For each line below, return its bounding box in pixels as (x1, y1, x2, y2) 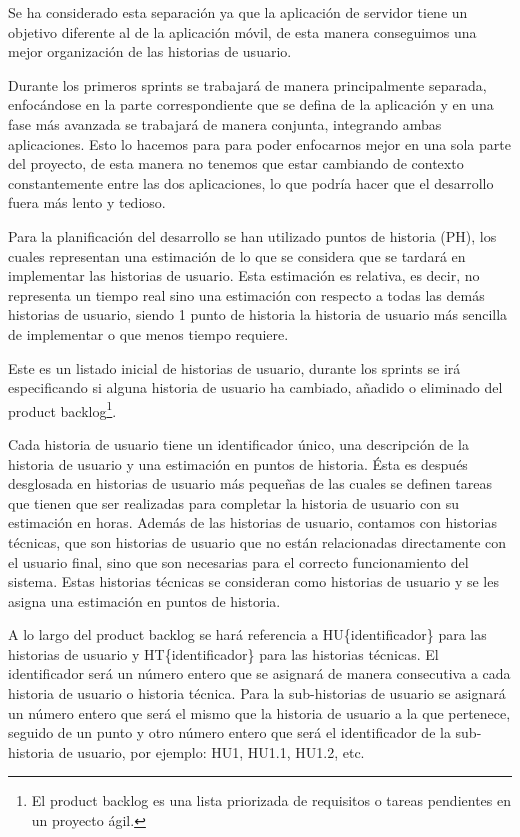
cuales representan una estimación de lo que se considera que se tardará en (8, 245, 466, 266)
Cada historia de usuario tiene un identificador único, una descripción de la (8, 433, 469, 454)
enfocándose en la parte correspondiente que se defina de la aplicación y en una (8, 94, 494, 115)
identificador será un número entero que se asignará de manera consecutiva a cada (8, 663, 511, 684)
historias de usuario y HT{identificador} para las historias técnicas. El (8, 643, 439, 664)
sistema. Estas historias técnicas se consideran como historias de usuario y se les (8, 571, 499, 592)
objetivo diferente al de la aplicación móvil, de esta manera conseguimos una (8, 21, 477, 42)
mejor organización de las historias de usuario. (8, 41, 292, 62)
